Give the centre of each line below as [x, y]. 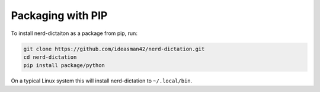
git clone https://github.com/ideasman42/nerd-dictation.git [114, 49]
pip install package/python [64, 66]
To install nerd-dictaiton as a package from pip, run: [74, 33]
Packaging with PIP [59, 15]
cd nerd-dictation [50, 57]
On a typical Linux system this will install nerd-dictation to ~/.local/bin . [102, 81]
